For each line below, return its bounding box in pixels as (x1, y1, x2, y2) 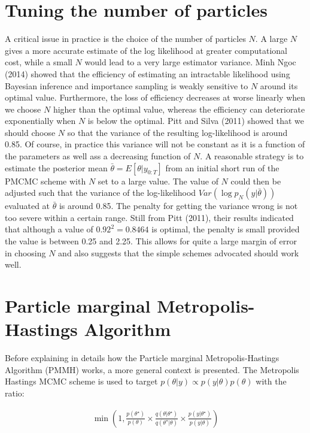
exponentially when (5, 114, 76, 127)
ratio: (5, 386, 25, 399)
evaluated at (5, 199, 50, 212)
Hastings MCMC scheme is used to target (5, 375, 158, 387)
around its (260, 79, 298, 92)
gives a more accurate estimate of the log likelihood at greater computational (5, 44, 287, 56)
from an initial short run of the (165, 161, 279, 174)
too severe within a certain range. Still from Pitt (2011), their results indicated (5, 211, 294, 223)
